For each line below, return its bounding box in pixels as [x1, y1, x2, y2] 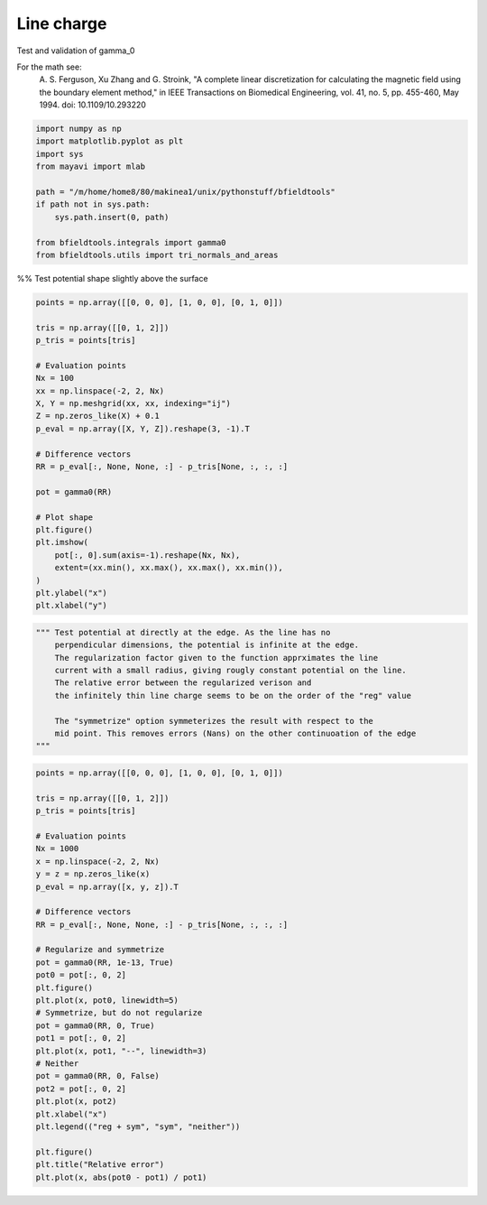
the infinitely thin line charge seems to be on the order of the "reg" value [54, 691, 412, 700]
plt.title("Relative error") [35, 1160, 165, 1170]
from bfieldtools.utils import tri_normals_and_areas [35, 250, 279, 260]
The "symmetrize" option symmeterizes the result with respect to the [54, 716, 374, 726]
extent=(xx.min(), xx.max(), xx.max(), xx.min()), [54, 562, 283, 573]
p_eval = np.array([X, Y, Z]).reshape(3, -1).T [35, 423, 250, 433]
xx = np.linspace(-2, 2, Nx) [35, 385, 165, 396]
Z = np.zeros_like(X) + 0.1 [35, 411, 160, 422]
